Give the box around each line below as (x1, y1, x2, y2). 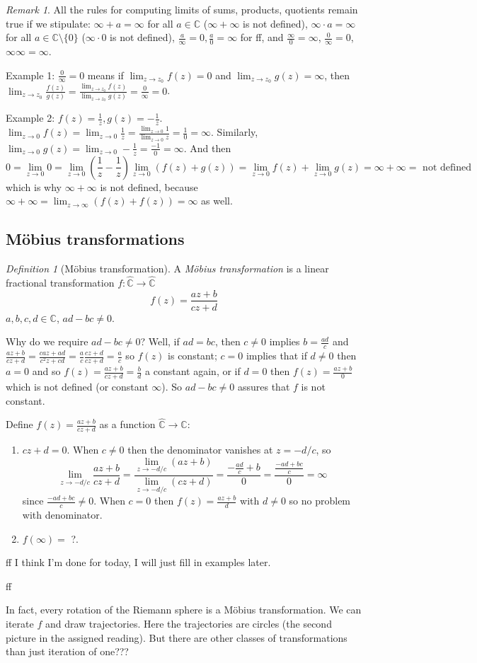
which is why (6, 179, 62, 194)
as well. (201, 193, 233, 208)
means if (87, 67, 124, 82)
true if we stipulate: (6, 16, 91, 30)
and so (32, 364, 61, 379)
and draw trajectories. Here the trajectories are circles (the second (45, 616, 332, 631)
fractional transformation (6, 275, 115, 289)
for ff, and (240, 30, 284, 45)
